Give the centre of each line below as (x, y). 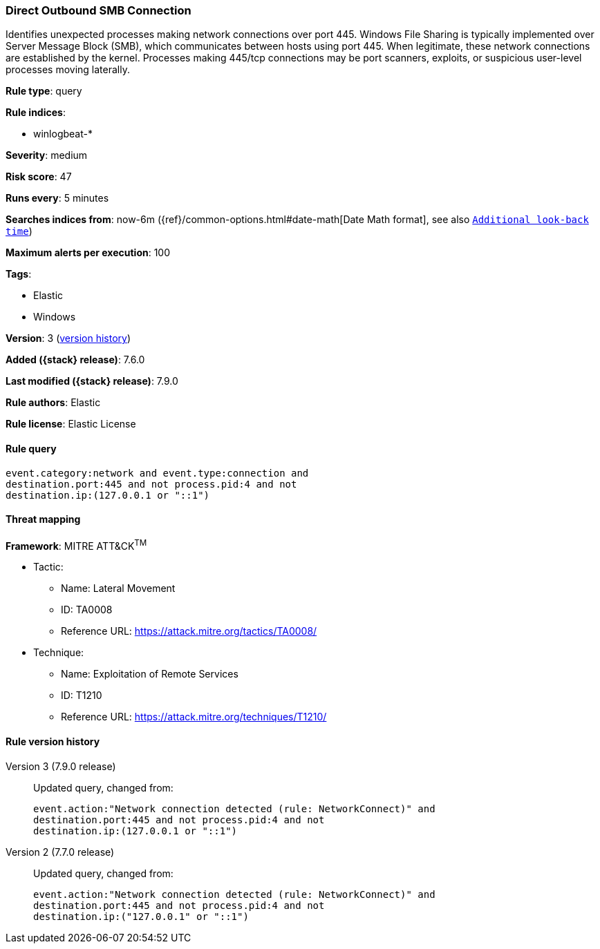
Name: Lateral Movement (118, 588)
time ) (19, 231)
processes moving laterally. (68, 70)
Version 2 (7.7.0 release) (60, 852)
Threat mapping (43, 519)
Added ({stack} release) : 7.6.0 (75, 360)
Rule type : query (44, 91)
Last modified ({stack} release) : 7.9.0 (92, 381)
